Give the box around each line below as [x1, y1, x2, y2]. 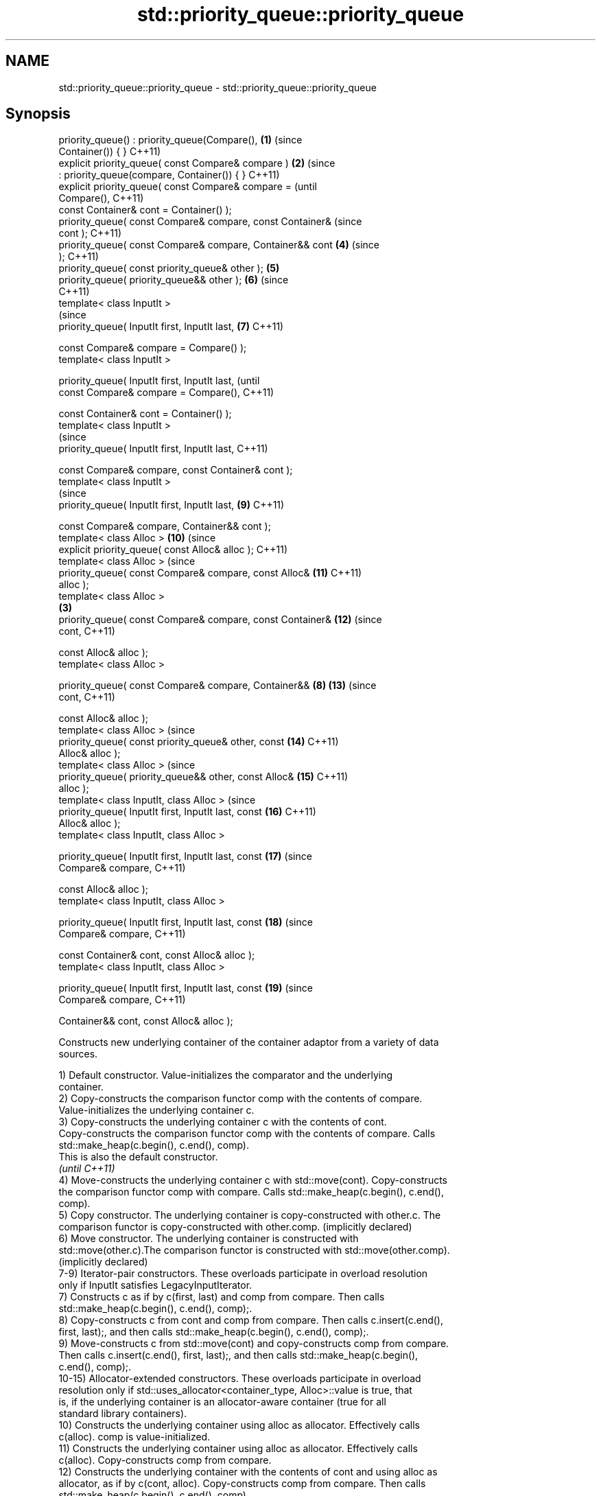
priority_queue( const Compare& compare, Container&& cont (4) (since [58, 239, 379, 251]
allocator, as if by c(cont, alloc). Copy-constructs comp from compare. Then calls [58, 1477, 426, 1490]
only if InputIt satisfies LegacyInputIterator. [58, 1279, 252, 1292]
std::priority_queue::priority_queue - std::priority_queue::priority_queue [58, 81, 377, 93]
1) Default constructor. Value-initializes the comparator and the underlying [58, 1069, 393, 1082]
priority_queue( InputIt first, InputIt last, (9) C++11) [58, 499, 285, 511]
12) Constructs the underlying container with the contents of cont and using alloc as [58, 1466, 438, 1478]
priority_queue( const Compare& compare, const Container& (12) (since [58, 613, 382, 626]
